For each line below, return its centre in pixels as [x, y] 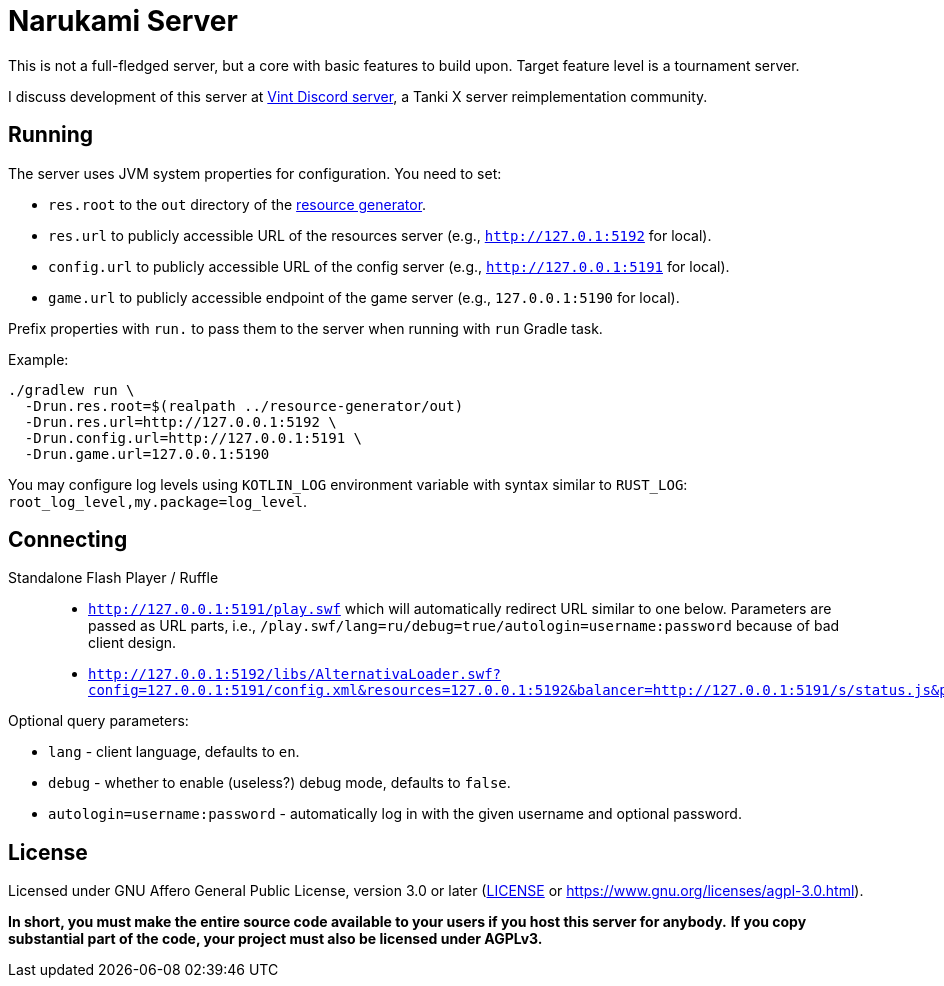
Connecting [68, 540]
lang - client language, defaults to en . [174, 752]
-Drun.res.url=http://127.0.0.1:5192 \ [180, 421]
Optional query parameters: [98, 721]
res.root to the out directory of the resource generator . [237, 204]
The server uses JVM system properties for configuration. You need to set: [255, 173]
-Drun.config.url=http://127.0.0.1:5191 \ [193, 437]
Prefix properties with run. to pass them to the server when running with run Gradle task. [305, 328]
